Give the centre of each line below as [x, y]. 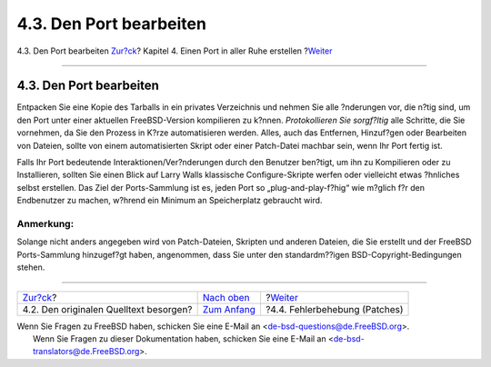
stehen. [31, 267]
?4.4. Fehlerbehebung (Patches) [334, 309]
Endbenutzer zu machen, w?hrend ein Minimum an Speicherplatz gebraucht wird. [170, 201]
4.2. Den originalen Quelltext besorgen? [107, 309]
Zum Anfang [229, 309]
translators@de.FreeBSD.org [86, 352]
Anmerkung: [45, 223]
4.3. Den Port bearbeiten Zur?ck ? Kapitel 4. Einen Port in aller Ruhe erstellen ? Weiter [175, 51]
